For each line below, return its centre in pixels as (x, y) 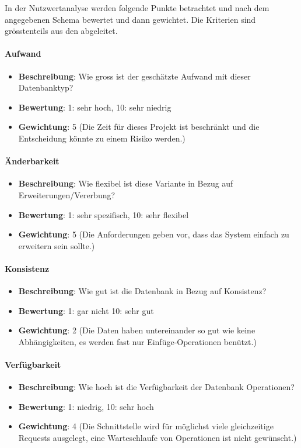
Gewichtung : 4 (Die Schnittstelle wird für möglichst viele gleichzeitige (146, 426)
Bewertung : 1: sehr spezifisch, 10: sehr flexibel (104, 214)
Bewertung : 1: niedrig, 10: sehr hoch (86, 406)
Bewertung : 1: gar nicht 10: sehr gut (86, 310)
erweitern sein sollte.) (57, 245)
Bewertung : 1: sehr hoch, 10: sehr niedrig (95, 107)
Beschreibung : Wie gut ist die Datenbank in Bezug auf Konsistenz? (142, 291)
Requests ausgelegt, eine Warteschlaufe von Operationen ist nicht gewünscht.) (157, 438)
